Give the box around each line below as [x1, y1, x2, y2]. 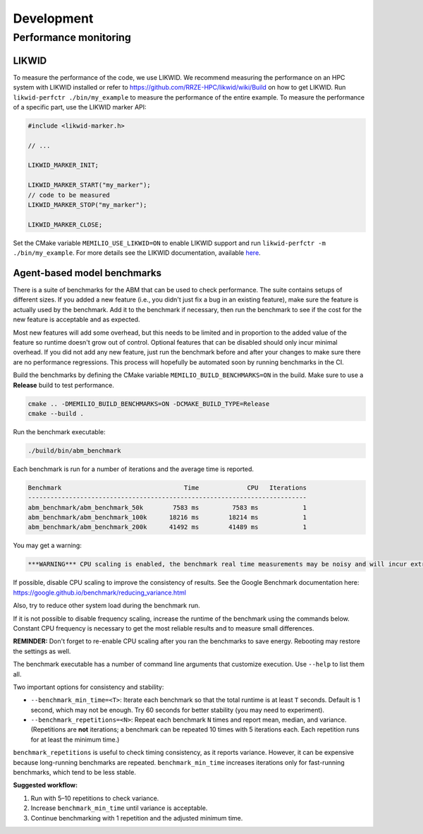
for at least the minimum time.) [30, 735, 120, 744]
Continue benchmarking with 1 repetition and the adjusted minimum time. [30, 814, 243, 822]
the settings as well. [13, 647, 71, 655]
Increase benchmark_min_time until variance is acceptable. [30, 804, 208, 812]
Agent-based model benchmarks [13, 267, 162, 279]
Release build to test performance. [13, 381, 114, 389]
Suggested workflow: [13, 781, 78, 790]
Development [13, 11, 94, 26]
